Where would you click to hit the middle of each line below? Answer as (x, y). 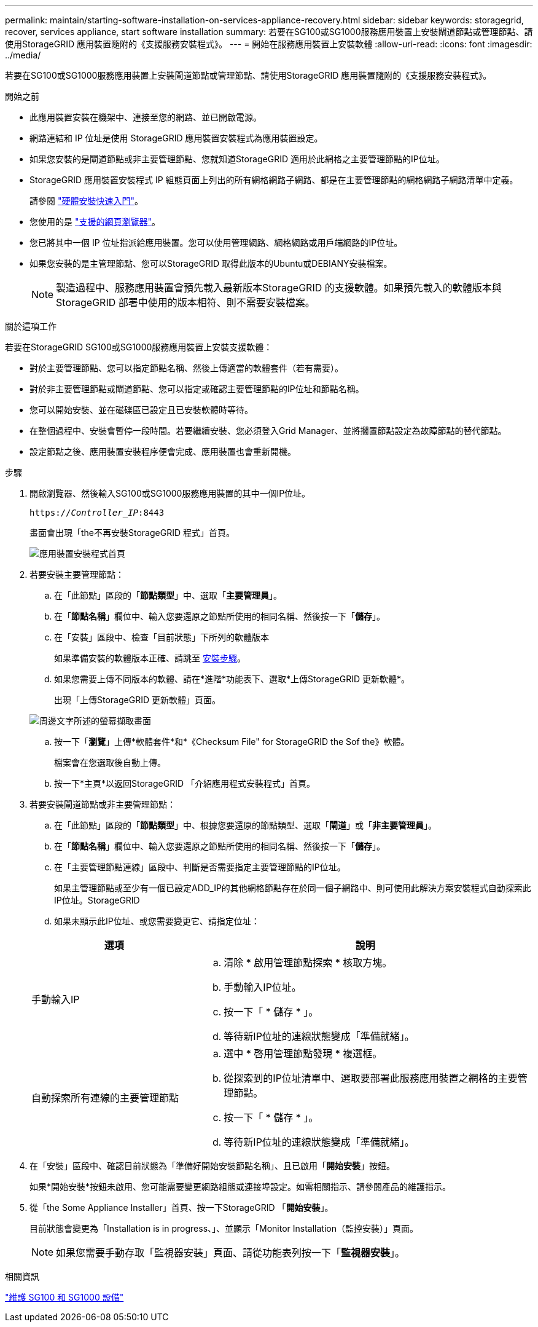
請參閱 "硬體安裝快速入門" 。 (86, 201)
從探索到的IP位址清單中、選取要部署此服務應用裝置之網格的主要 (371, 1078)
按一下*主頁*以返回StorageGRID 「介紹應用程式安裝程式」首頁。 (185, 783)
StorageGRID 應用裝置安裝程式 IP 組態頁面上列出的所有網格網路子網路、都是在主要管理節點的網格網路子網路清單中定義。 (274, 180)
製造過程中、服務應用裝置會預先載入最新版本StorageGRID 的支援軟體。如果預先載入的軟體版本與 (279, 288)
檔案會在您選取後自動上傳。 (110, 762)
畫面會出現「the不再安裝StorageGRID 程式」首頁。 (132, 533)
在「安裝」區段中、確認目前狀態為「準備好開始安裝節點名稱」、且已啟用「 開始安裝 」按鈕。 (212, 1166)
